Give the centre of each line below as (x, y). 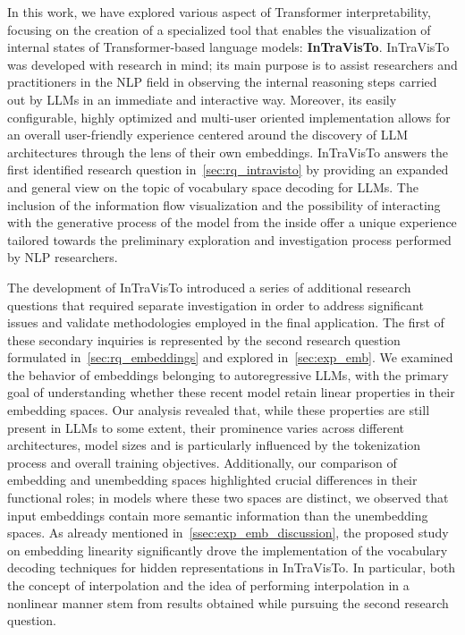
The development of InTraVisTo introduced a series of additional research (209, 287)
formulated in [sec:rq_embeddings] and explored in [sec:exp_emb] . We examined (230, 357)
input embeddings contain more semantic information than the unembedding (218, 515)
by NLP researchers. (63, 257)
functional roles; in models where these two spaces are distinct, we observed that (228, 498)
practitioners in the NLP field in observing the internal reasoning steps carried (222, 82)
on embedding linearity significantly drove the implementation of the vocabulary (228, 550)
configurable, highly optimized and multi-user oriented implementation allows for (229, 117)
